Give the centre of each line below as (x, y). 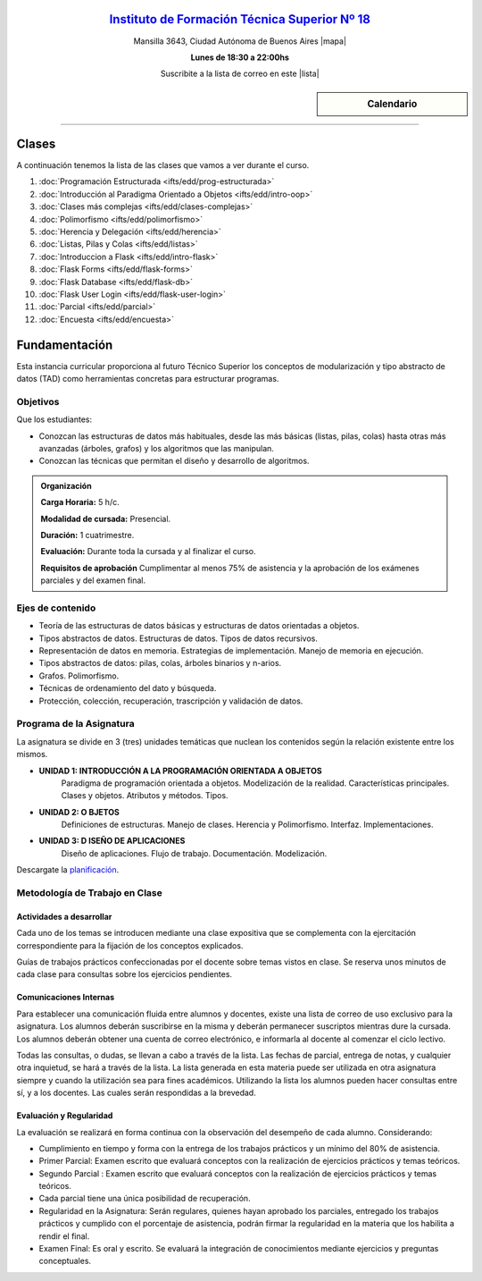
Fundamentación (65, 345)
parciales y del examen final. (93, 580)
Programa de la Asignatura (75, 724)
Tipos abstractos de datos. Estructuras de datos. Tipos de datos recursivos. (179, 638)
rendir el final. (64, 1236)
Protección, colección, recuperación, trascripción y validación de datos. (171, 701)
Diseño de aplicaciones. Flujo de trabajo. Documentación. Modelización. (194, 853)
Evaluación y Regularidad (65, 1116)
